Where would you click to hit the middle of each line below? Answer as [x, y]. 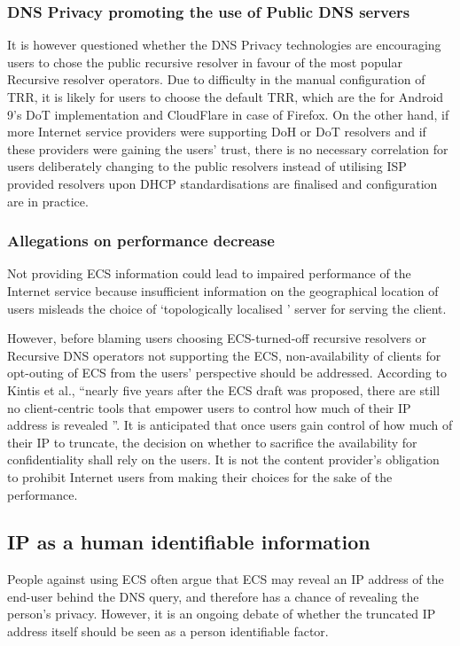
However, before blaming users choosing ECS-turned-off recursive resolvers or [217, 338]
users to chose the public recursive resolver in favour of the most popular [205, 62]
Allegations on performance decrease [141, 241]
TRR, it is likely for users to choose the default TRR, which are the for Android [226, 97]
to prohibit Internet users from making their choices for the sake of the [200, 476]
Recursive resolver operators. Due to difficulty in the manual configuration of [216, 79]
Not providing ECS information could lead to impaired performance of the [209, 273]
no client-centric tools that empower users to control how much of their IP [209, 407]
